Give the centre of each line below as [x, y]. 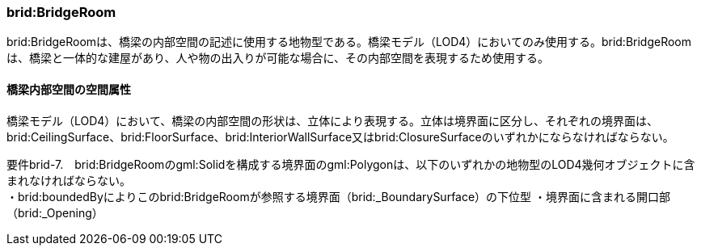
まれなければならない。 [69, 180]
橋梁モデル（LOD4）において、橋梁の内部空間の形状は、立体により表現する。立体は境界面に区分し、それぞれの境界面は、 [332, 120]
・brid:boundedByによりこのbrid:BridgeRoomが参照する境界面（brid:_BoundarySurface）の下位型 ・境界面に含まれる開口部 [339, 196]
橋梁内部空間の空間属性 [69, 89]
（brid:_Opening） [55, 212]
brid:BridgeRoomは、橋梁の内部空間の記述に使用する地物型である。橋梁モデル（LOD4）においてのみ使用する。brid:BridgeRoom [349, 42]
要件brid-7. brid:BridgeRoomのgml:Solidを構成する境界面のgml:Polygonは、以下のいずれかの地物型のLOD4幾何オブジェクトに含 [351, 164]
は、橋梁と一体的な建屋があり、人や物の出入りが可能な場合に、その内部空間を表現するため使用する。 [278, 58]
